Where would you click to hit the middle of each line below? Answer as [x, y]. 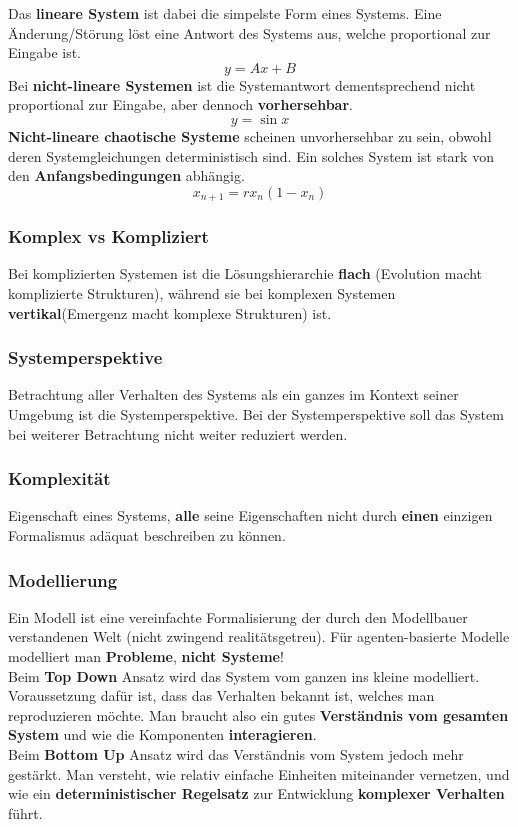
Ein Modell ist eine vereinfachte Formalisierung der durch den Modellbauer [238, 616]
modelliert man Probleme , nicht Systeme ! [146, 656]
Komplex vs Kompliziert [108, 236]
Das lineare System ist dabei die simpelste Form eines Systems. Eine [225, 13]
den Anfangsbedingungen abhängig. [126, 175]
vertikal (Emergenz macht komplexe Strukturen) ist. [170, 312]
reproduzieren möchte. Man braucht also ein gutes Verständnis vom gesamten [258, 714]
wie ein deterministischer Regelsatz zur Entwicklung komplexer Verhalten [256, 793]
